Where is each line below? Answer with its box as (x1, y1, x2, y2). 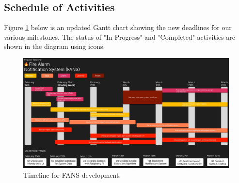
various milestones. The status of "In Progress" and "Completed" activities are (4, 31, 235, 42)
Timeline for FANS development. (23, 169, 121, 180)
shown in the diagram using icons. (4, 41, 105, 51)
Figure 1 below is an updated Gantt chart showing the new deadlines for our (4, 22, 232, 32)
